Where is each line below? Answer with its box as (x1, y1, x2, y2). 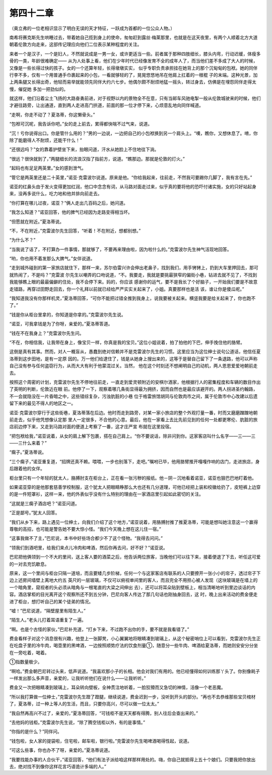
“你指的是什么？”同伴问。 (9, 729, 62, 735)
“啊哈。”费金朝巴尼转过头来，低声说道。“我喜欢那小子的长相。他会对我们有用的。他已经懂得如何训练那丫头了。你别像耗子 (9, 668, 260, 674)
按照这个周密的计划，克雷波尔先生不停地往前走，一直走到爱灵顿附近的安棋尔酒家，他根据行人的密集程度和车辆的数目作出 (9, 379, 261, 385)
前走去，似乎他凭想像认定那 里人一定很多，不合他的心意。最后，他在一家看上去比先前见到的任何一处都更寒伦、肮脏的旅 (9, 416, 258, 422)
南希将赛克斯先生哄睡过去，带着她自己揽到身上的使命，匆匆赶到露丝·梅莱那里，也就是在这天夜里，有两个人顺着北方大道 (9, 34, 258, 40)
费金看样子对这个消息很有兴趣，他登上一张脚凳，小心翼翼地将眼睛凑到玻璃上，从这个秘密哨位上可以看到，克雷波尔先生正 (9, 636, 261, 642)
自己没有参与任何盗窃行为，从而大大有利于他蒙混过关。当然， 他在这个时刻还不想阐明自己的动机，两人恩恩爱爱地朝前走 (9, 363, 258, 369)
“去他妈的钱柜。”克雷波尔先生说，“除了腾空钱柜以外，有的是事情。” (9, 719, 146, 725)
